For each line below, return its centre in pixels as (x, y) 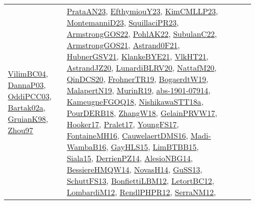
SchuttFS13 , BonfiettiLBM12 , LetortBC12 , (140, 181)
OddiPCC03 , (30, 96)
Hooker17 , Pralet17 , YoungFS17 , (123, 124)
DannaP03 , (27, 85)
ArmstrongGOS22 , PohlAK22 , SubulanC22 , (142, 34)
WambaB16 (87, 147)
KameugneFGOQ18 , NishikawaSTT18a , (135, 102)
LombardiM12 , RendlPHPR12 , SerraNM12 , (141, 192)
